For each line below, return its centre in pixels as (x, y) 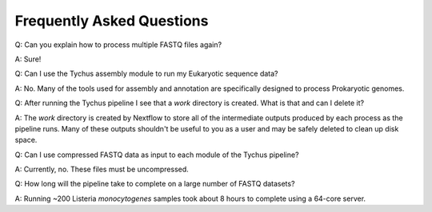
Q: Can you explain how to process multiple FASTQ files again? (118, 45)
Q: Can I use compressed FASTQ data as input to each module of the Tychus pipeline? (157, 155)
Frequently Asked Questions (112, 21)
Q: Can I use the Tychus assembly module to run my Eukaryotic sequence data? (146, 74)
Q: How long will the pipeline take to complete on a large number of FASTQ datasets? (155, 184)
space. (26, 140)
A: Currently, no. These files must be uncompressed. (102, 169)
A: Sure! (28, 59)
